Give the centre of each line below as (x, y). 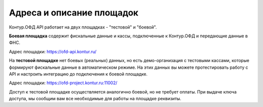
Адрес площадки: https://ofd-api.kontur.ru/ (53, 51)
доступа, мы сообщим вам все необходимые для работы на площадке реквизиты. (95, 99)
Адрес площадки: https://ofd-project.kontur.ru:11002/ (63, 83)
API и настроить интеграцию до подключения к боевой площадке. (78, 74)
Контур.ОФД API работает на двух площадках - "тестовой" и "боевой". (83, 27)
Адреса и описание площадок (74, 13)
